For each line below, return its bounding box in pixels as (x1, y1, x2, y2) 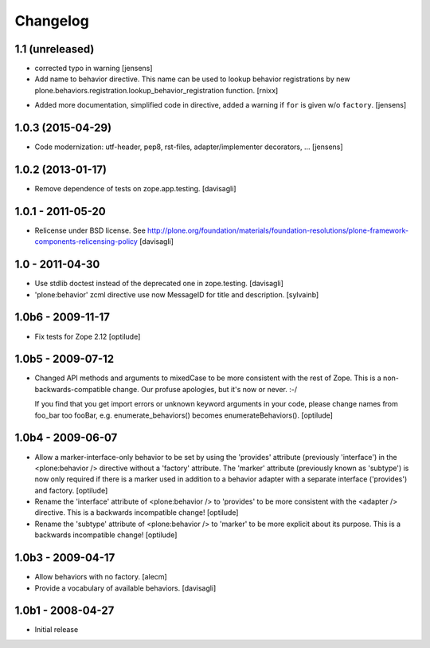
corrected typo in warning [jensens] (34, 64, 153, 73)
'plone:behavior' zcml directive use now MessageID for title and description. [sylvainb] (34, 289, 319, 299)
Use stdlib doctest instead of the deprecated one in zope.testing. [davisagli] (34, 279, 284, 289)
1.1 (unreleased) (14, 42, 95, 56)
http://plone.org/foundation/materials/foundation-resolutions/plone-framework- (147, 226, 409, 235)
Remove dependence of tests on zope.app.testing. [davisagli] (34, 184, 236, 194)
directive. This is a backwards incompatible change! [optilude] (34, 508, 239, 517)
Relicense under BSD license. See (34, 226, 147, 235)
